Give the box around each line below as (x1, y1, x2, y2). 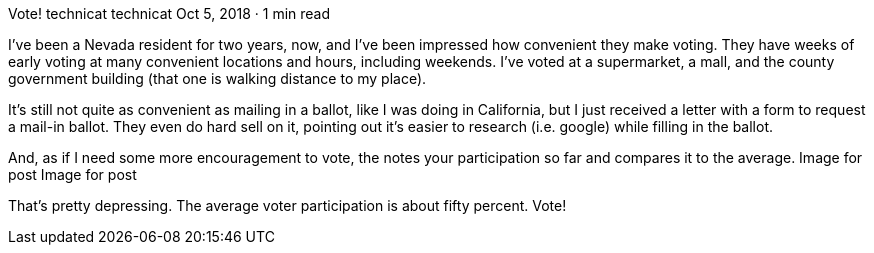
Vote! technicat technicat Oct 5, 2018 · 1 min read (8, 5, 331, 22)
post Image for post (8, 166, 137, 183)
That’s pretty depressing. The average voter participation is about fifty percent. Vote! (8, 197, 567, 214)
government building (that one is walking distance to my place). (8, 70, 427, 87)
